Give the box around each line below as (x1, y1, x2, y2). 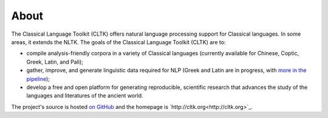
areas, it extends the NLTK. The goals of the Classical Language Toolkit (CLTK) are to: (11, 38, 226, 45)
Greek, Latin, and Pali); (26, 58, 84, 65)
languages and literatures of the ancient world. (26, 92, 143, 99)
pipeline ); (26, 75, 50, 82)
